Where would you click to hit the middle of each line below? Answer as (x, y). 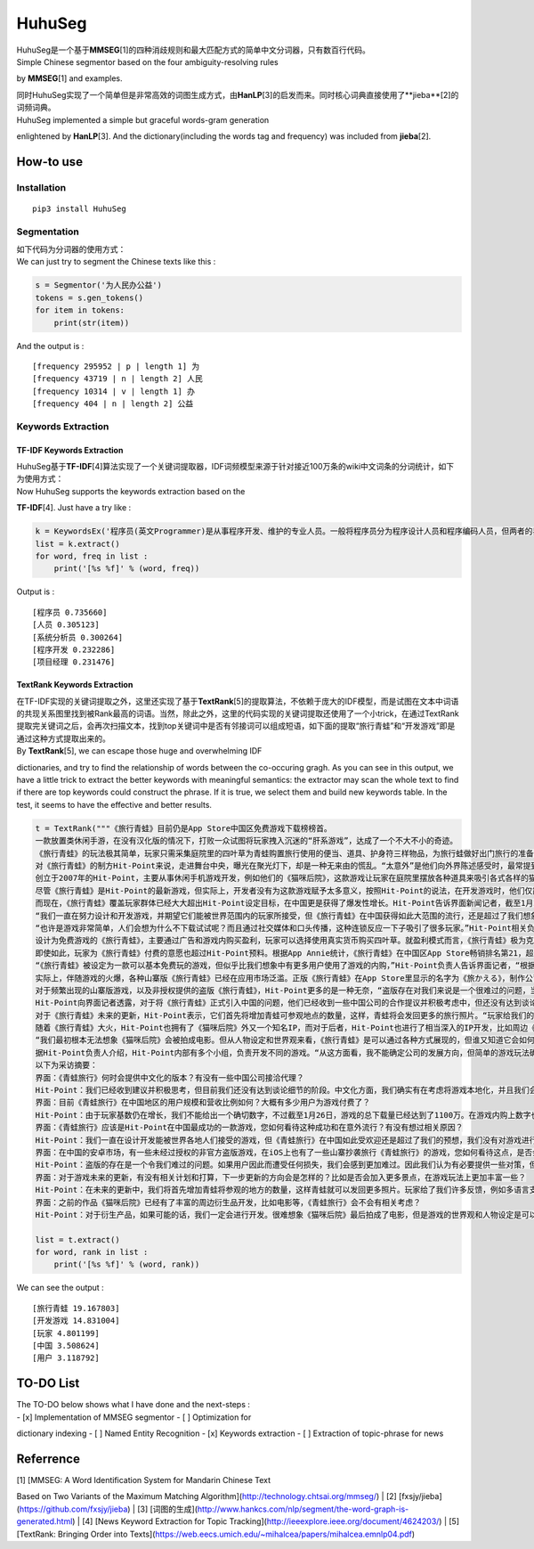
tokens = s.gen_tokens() (89, 298)
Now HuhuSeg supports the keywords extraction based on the (131, 491)
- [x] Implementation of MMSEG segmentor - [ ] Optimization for (134, 1417)
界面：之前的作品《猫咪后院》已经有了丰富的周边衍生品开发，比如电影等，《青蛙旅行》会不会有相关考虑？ (228, 1202)
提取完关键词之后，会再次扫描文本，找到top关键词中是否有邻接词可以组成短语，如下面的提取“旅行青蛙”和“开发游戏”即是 (236, 726)
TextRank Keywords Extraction (75, 685)
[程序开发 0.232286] (74, 649)
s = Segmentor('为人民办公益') (98, 285)
